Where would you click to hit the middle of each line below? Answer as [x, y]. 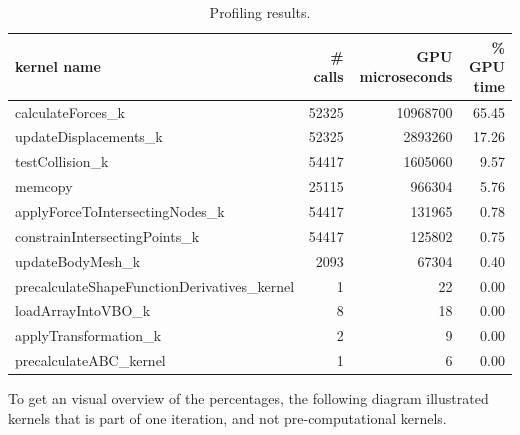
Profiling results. [260, 12]
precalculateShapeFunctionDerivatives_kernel [155, 285]
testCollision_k [62, 161]
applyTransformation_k [88, 335]
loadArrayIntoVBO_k [83, 310]
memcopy [44, 186]
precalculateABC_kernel [90, 360]
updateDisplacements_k [89, 136]
